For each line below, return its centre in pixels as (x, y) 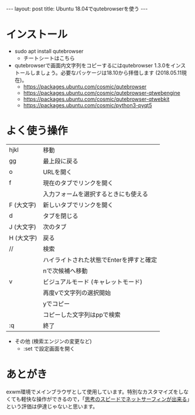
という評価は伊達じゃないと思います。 (52, 406)
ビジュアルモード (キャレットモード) (93, 282)
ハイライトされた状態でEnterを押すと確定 (100, 260)
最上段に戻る (61, 161)
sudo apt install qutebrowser (49, 51)
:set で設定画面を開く (49, 348)
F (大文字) (23, 205)
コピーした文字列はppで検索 (82, 314)
